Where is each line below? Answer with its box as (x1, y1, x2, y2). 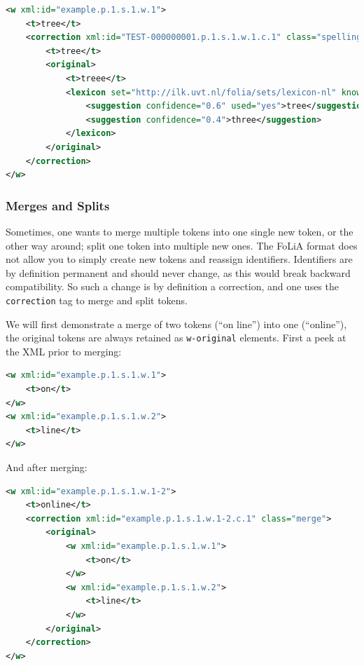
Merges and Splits (6, 196, 110, 214)
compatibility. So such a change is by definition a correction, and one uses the (6, 279, 339, 294)
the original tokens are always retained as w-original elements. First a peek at (6, 330, 346, 345)
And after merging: (6, 459, 87, 474)
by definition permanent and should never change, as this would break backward (6, 265, 351, 280)
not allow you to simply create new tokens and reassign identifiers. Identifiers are (6, 252, 353, 266)
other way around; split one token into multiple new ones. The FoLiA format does (6, 238, 358, 252)
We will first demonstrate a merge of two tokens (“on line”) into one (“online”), (6, 316, 347, 331)
